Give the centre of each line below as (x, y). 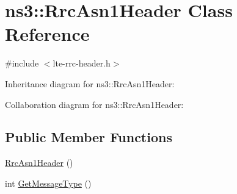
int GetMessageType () (48, 183)
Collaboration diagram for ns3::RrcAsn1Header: (94, 104)
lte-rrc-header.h (82, 63)
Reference (47, 34)
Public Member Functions (89, 137)
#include (22, 63)
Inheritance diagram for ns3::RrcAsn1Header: (90, 83)
